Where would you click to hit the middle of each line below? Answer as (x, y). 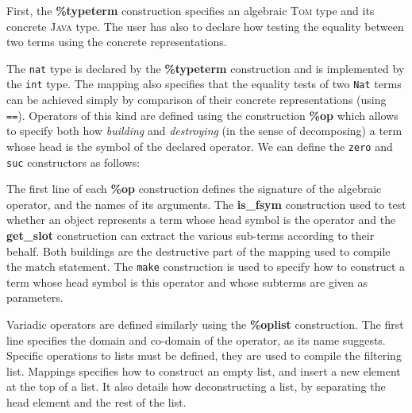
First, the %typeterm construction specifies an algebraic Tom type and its (191, 10)
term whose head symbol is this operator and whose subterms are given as (187, 282)
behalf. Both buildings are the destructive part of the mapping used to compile (198, 251)
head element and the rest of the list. (96, 402)
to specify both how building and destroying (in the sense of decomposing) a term (204, 131)
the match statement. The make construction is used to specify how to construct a (206, 266)
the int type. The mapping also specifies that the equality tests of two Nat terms (204, 84)
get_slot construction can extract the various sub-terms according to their (191, 235)
